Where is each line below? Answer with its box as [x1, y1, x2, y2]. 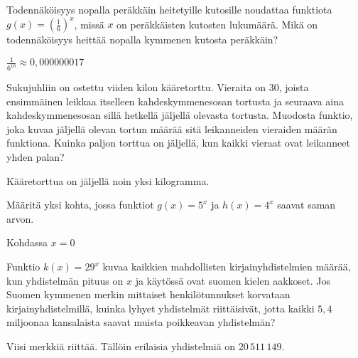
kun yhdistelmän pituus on [6, 273, 124, 288]
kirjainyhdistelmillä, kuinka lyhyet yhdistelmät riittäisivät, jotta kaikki [6, 300, 315, 315]
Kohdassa [6, 235, 48, 250]
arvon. [6, 211, 34, 226]
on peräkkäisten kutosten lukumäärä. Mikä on [116, 16, 318, 31]
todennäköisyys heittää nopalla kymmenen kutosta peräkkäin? [6, 32, 278, 47]
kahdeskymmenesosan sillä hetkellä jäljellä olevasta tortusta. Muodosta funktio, [6, 107, 353, 122]
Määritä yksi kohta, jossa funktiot [6, 197, 154, 212]
